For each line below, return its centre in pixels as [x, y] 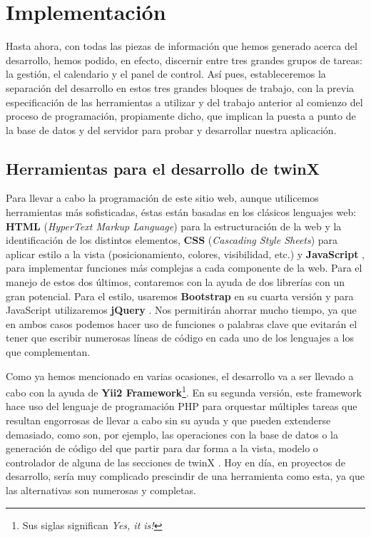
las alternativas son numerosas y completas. [101, 490]
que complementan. [48, 352]
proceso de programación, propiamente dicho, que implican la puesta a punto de [181, 116]
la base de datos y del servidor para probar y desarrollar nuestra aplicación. [171, 129]
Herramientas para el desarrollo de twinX [163, 168]
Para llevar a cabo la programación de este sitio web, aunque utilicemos [162, 198]
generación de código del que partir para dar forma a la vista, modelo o [162, 448]
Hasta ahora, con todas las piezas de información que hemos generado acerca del [182, 46]
